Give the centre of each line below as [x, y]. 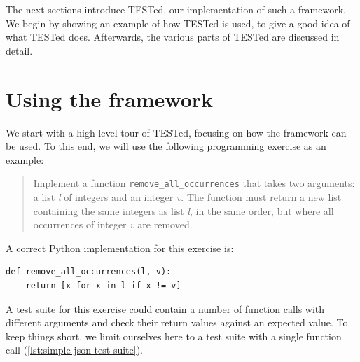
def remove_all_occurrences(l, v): [89, 272]
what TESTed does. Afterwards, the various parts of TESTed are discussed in [173, 37]
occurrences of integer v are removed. [113, 224]
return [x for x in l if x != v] [103, 285]
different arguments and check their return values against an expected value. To [177, 322]
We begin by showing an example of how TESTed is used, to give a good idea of [178, 23]
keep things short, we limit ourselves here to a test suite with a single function [174, 336]
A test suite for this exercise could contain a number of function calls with [165, 308]
